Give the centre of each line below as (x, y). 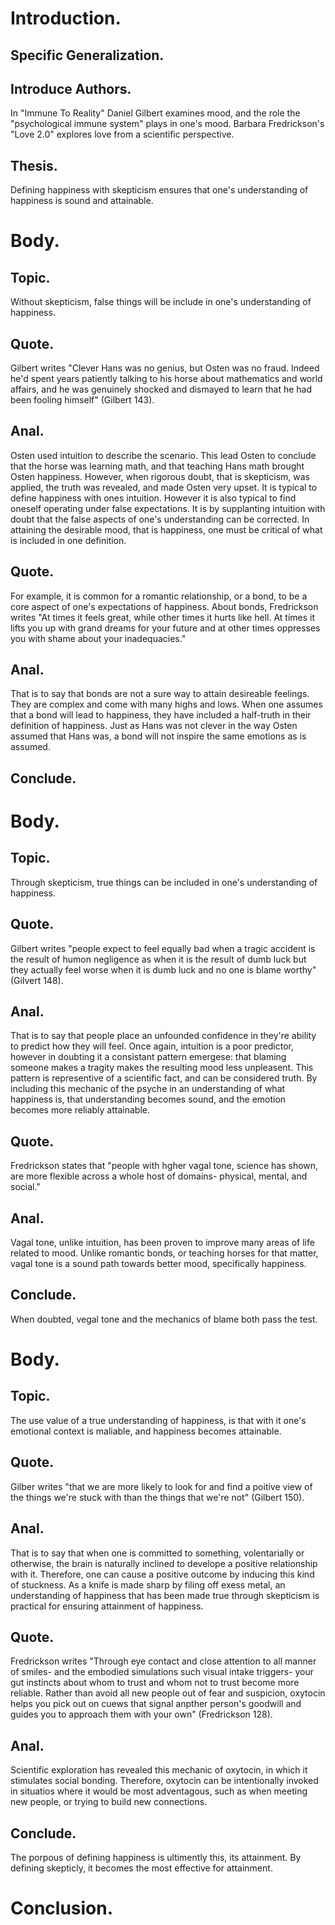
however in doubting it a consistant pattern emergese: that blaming (148, 1057)
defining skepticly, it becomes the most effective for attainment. (141, 1868)
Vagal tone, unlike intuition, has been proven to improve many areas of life (162, 1243)
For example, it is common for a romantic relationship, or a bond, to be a (159, 596)
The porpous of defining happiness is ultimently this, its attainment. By (156, 1857)
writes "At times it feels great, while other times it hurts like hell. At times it (163, 617)
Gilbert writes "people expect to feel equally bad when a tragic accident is (163, 948)
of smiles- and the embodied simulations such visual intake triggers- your (162, 1672)
